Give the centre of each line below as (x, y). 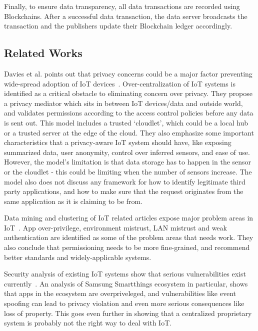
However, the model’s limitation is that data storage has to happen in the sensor (128, 162)
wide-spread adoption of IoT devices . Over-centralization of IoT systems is (120, 83)
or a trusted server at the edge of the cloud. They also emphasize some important (129, 132)
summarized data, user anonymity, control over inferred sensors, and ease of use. (127, 152)
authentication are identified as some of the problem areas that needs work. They (129, 237)
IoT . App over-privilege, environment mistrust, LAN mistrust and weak (115, 227)
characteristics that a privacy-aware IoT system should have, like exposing (118, 142)
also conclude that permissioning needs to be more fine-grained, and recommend (127, 247)
